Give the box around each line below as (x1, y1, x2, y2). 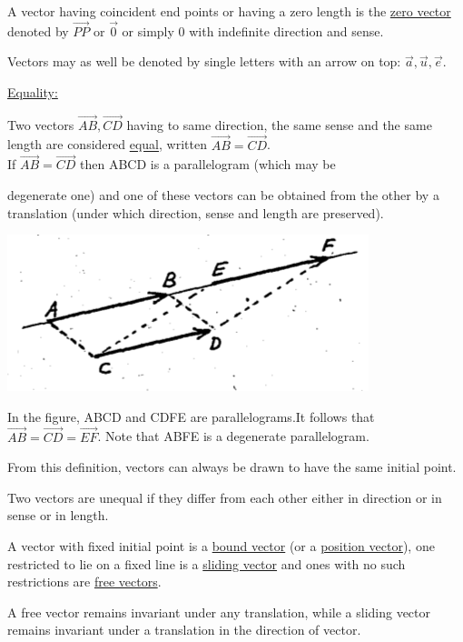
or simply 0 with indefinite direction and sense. (122, 21, 384, 40)
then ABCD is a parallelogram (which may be (80, 155, 336, 174)
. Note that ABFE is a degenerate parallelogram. (97, 426, 369, 446)
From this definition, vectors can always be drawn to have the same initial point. (7, 457, 457, 476)
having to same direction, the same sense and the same (126, 115, 432, 134)
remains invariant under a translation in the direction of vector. (7, 620, 361, 639)
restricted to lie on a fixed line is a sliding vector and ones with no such (7, 554, 406, 573)
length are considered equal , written (7, 135, 207, 154)
